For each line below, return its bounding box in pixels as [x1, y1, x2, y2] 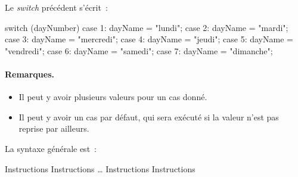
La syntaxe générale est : [5, 142, 97, 154]
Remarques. [5, 67, 54, 80]
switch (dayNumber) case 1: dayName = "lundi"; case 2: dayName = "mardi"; [5, 21, 288, 33]
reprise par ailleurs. [18, 122, 89, 135]
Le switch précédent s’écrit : [5, 1, 108, 13]
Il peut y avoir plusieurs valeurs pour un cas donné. [18, 91, 207, 103]
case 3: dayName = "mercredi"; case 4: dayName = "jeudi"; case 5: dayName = [5, 33, 293, 45]
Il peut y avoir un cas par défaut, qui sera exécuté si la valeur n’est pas [18, 110, 279, 123]
